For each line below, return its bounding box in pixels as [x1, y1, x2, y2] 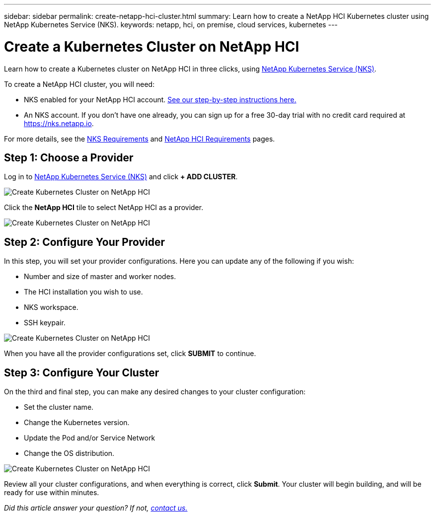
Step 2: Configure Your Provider [4, 235, 165, 248]
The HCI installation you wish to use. [24, 288, 143, 296]
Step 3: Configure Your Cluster [4, 366, 159, 379]
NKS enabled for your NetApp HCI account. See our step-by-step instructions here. [24, 95, 296, 104]
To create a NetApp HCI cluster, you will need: [4, 79, 155, 88]
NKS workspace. [24, 303, 78, 312]
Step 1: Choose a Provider [4, 151, 134, 164]
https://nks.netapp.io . [24, 119, 94, 128]
